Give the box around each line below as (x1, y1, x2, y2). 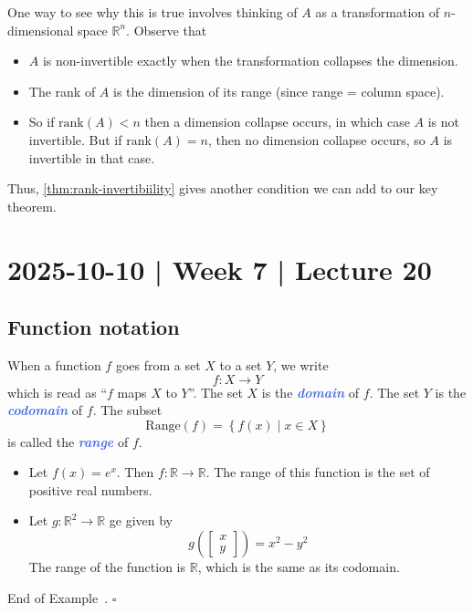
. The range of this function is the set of (205, 462, 430, 482)
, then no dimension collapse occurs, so (207, 130, 426, 149)
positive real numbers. (28, 480, 152, 499)
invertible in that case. (28, 148, 155, 167)
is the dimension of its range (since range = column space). (113, 81, 445, 100)
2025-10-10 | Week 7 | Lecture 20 (7, 250, 432, 287)
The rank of (28, 81, 96, 100)
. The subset (92, 400, 163, 420)
